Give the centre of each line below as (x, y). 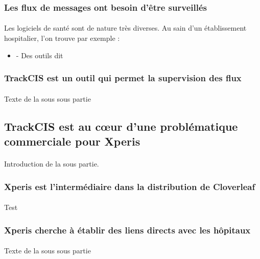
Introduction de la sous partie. (52, 164)
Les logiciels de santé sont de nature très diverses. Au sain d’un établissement (125, 28)
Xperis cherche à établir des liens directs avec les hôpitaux (127, 230)
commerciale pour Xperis (72, 141)
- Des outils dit (40, 55)
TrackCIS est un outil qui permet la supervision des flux (123, 78)
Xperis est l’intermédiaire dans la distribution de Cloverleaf (130, 186)
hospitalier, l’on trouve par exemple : (62, 38)
